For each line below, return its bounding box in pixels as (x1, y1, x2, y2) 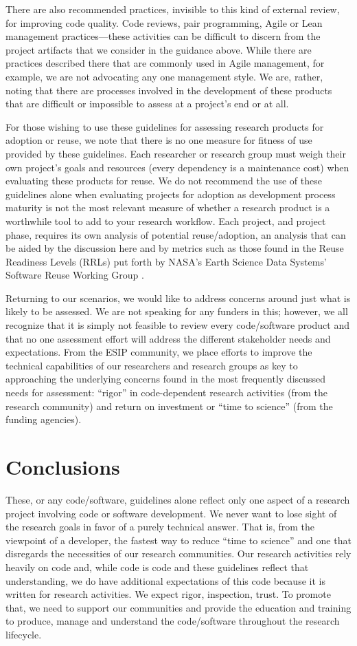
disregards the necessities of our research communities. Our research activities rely (5, 546, 352, 561)
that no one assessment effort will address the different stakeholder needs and (5, 331, 331, 345)
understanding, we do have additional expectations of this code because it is (5, 573, 325, 588)
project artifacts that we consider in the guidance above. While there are (5, 42, 312, 56)
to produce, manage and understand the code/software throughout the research (5, 614, 340, 628)
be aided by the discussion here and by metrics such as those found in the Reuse (5, 241, 344, 255)
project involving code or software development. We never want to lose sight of (5, 506, 337, 520)
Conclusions (5, 453, 120, 480)
